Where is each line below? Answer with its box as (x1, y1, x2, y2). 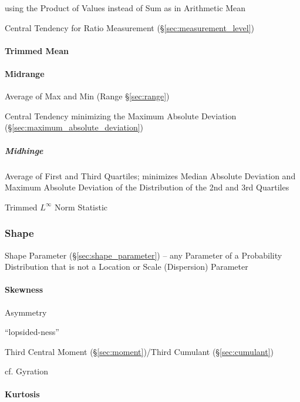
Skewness (5, 283, 43, 296)
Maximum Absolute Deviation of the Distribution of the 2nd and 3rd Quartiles (5, 181, 289, 193)
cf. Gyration (5, 365, 49, 377)
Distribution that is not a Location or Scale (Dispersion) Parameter (5, 260, 248, 273)
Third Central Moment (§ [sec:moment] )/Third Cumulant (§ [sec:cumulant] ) (5, 345, 274, 357)
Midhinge (5, 144, 43, 156)
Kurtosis (5, 388, 40, 400)
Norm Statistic (55, 200, 108, 213)
